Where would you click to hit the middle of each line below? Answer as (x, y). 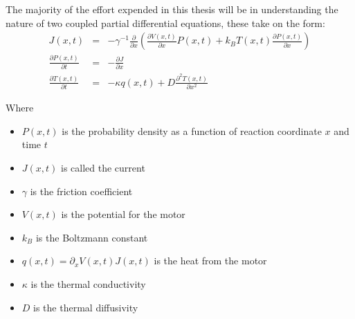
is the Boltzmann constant (92, 237)
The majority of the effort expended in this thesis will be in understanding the (172, 9)
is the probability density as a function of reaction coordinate (192, 130)
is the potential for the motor (123, 214)
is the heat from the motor (210, 261)
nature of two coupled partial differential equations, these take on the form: (165, 22)
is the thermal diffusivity (86, 307)
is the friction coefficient (81, 191)
